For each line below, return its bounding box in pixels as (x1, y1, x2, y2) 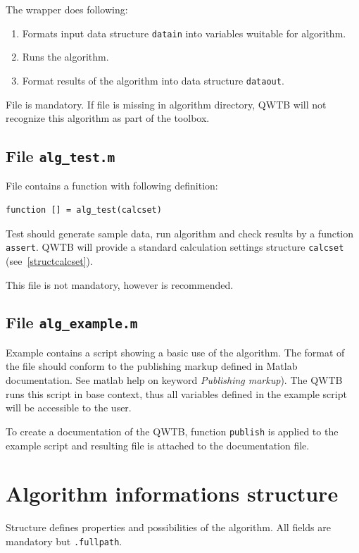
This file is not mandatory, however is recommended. (6, 277, 234, 292)
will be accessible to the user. (6, 400, 132, 415)
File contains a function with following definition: (6, 178, 218, 193)
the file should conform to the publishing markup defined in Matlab (6, 359, 298, 373)
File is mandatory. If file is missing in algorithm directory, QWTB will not (6, 97, 327, 111)
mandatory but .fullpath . (6, 533, 122, 548)
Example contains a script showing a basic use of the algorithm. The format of (6, 344, 345, 359)
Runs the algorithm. (22, 49, 109, 64)
